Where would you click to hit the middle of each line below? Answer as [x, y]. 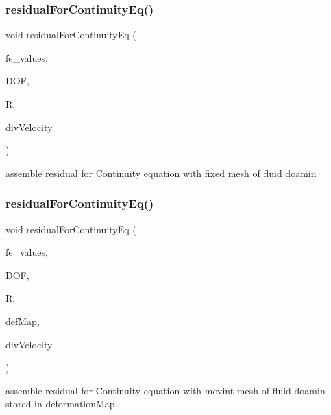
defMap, [23, 321]
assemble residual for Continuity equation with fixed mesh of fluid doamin [161, 173]
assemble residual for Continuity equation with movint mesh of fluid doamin [165, 390]
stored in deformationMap [60, 404]
